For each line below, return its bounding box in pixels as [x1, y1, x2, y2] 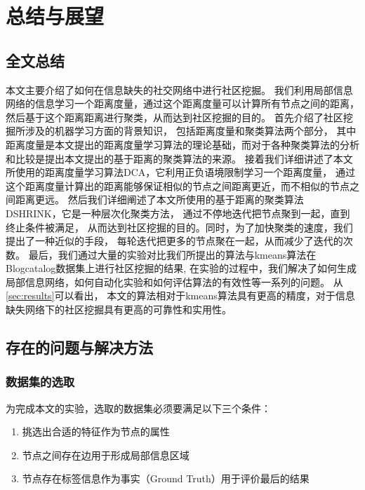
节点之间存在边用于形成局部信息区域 [22, 447, 190, 462]
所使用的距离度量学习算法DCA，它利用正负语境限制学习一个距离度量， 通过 [6, 165, 355, 179]
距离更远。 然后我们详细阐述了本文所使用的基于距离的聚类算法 [15, 192, 304, 207]
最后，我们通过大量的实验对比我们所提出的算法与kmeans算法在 [28, 247, 317, 261]
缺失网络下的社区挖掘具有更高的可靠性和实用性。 [6, 302, 232, 317]
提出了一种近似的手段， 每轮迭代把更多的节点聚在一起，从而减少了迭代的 [6, 233, 343, 248]
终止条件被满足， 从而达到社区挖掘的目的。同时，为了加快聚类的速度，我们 [6, 219, 353, 234]
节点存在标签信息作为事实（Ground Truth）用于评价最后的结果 [22, 471, 310, 486]
